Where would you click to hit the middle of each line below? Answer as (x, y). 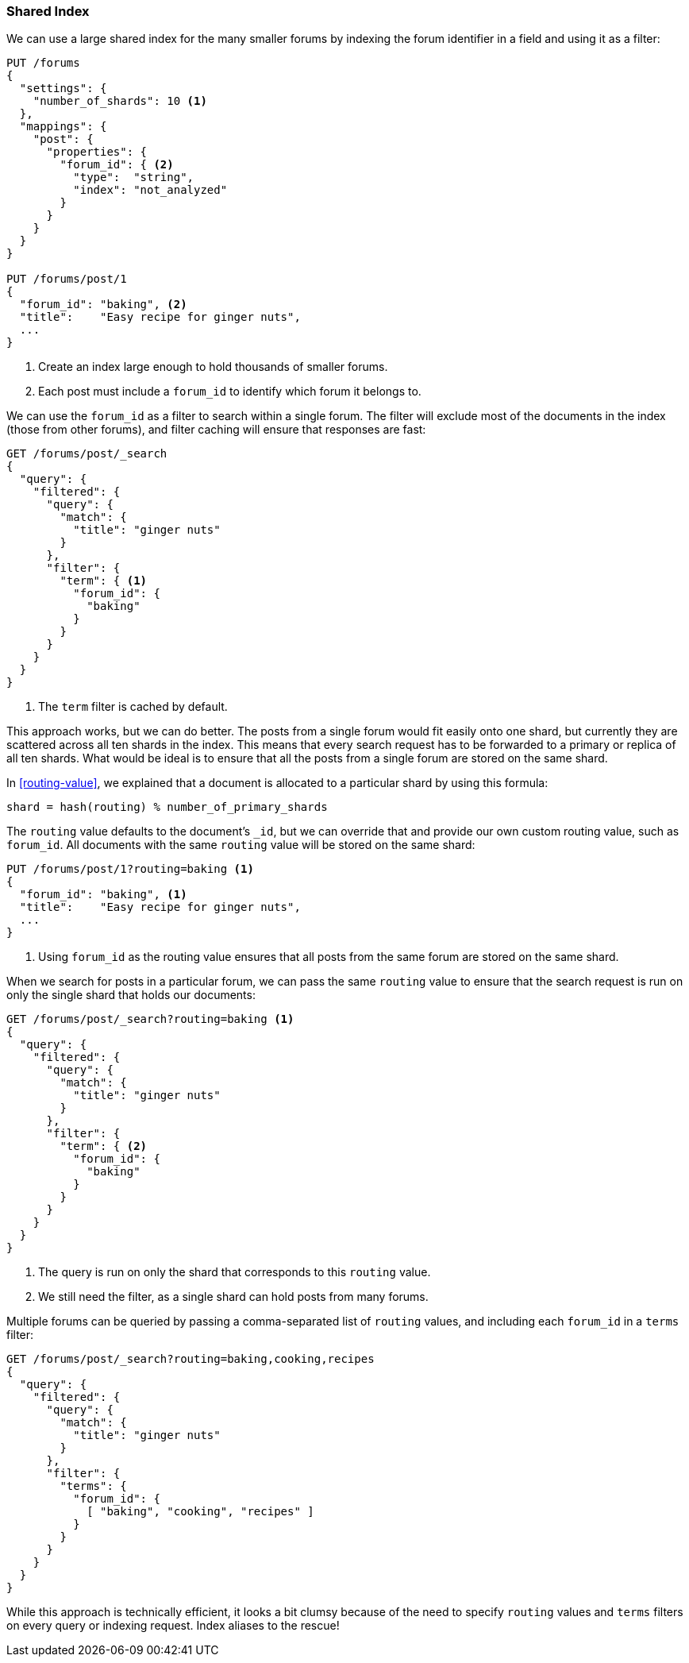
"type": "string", (134, 177)
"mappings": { (63, 127)
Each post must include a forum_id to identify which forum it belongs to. (230, 392)
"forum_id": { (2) (117, 165)
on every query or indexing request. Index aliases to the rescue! (173, 1626)
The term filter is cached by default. (133, 707)
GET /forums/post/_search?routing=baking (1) (150, 1019)
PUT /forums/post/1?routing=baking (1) (130, 869)
